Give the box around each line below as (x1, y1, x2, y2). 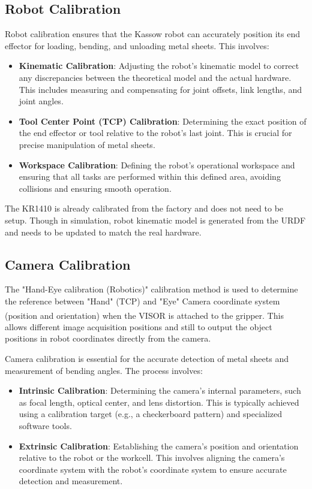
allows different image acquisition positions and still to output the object (5, 320, 272, 333)
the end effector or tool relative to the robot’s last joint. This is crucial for (19, 126, 292, 139)
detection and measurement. (19, 475, 123, 487)
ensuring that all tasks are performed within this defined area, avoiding (19, 170, 281, 183)
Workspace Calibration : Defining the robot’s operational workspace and (19, 158, 295, 171)
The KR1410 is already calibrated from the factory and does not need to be (5, 202, 284, 215)
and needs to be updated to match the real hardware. (5, 225, 202, 238)
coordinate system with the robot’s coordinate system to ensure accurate (19, 463, 287, 475)
